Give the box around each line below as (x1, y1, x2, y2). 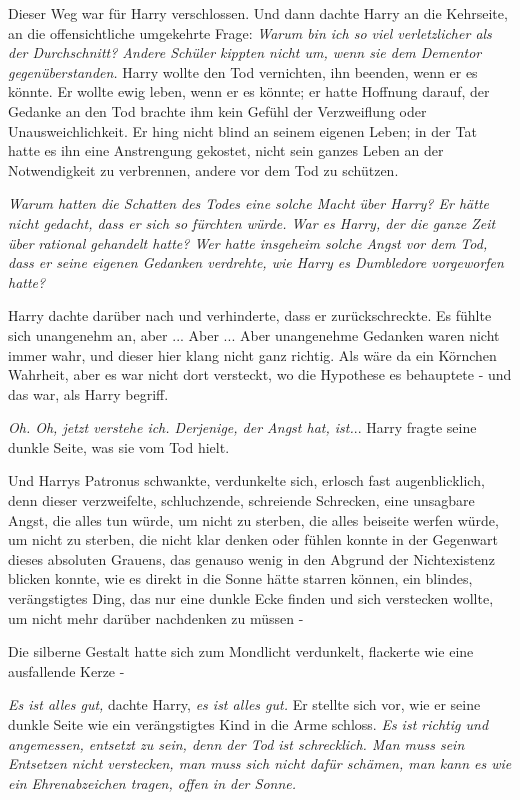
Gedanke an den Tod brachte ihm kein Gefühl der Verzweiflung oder (8, 100, 427, 121)
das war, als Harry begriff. (8, 383, 169, 404)
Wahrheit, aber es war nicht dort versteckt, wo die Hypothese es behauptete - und (8, 364, 512, 385)
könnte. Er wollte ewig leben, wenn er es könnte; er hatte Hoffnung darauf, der (8, 81, 490, 102)
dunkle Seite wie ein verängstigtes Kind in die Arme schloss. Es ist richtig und (8, 714, 489, 734)
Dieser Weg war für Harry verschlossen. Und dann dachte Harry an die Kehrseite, (8, 3, 508, 23)
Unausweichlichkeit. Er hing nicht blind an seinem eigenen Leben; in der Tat (8, 120, 477, 141)
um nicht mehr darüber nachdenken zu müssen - (8, 607, 304, 628)
